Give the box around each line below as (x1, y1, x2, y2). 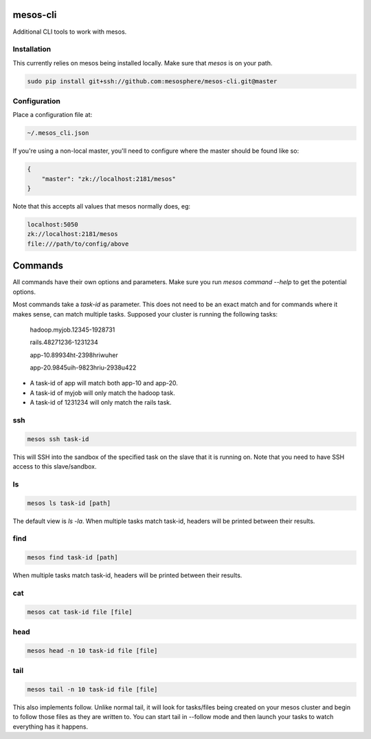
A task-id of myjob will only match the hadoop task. (30, 389, 175, 397)
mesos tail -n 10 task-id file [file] (27, 685, 158, 694)
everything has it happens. (12, 722, 89, 731)
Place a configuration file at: (12, 111, 93, 119)
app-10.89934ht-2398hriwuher (30, 351, 118, 359)
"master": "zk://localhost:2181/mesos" (41, 175, 177, 182)
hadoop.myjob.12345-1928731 (30, 325, 115, 334)
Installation (12, 45, 52, 54)
